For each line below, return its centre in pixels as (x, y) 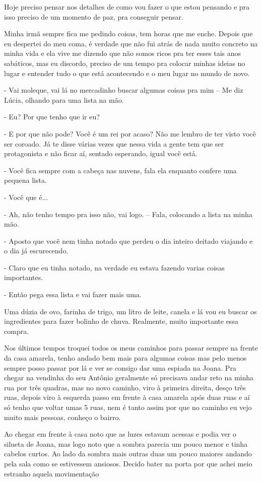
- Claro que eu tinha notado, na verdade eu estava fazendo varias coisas (114, 267)
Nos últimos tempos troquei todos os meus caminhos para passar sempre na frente (131, 348)
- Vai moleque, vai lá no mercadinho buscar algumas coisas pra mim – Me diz (124, 90)
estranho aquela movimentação (52, 473)
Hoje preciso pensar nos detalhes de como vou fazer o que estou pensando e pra (127, 7)
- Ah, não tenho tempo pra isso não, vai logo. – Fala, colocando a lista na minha (128, 214)
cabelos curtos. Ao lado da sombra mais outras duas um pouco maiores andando (128, 454)
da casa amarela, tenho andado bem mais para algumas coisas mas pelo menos (125, 358)
